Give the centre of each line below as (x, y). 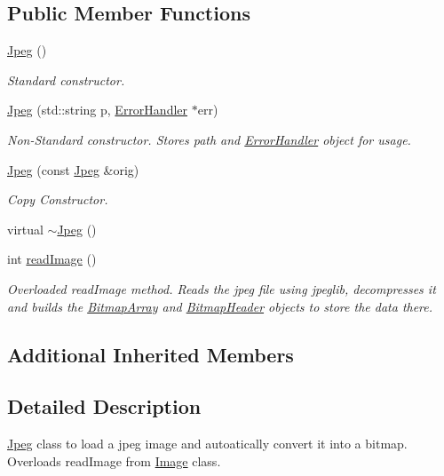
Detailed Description (104, 406)
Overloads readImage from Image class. (114, 460)
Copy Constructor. (58, 199)
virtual (25, 229)
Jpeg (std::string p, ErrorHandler (98, 110)
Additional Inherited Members (151, 354)
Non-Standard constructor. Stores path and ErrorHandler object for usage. (209, 139)
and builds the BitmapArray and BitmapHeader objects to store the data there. (220, 306)
